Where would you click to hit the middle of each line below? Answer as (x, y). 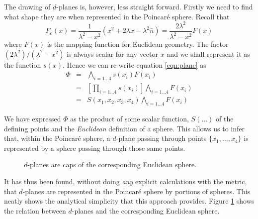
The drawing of (27, 6)
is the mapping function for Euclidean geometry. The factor (138, 44)
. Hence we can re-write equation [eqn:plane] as (134, 64)
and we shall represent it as (208, 54)
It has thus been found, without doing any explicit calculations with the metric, (126, 181)
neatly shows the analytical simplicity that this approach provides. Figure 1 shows (129, 201)
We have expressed (33, 118)
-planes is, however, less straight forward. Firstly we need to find (155, 6)
